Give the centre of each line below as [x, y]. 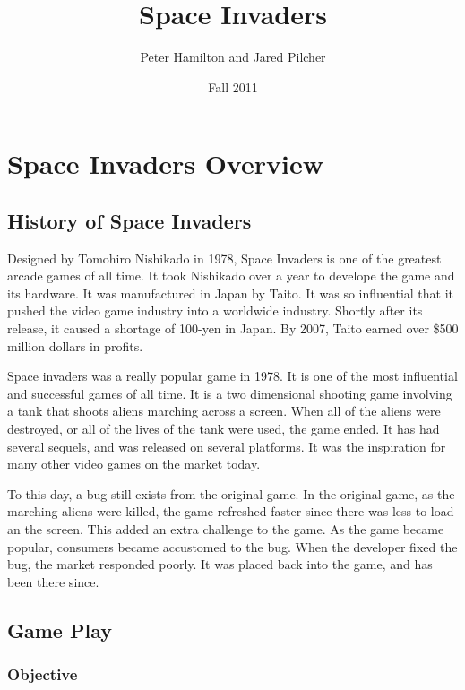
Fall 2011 [233, 86]
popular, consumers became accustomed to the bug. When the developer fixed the [232, 546]
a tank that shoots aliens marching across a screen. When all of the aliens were [224, 411]
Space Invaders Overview [165, 164]
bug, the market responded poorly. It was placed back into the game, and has [220, 564]
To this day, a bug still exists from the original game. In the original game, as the [231, 493]
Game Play [60, 630]
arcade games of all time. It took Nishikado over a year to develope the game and [231, 276]
